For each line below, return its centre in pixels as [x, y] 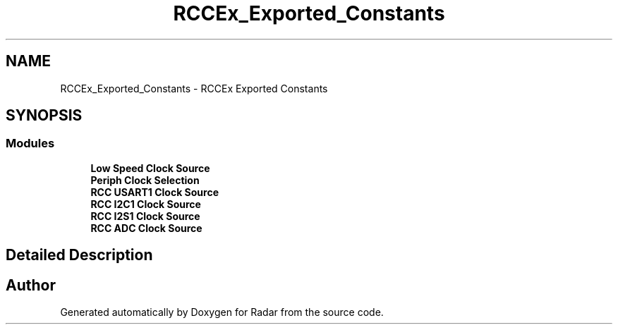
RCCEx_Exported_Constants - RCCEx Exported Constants [194, 88]
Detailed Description [79, 255]
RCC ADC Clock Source [146, 228]
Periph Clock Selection [145, 180]
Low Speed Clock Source [150, 168]
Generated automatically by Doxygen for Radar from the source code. [222, 312]
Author [31, 285]
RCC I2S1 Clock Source [145, 216]
